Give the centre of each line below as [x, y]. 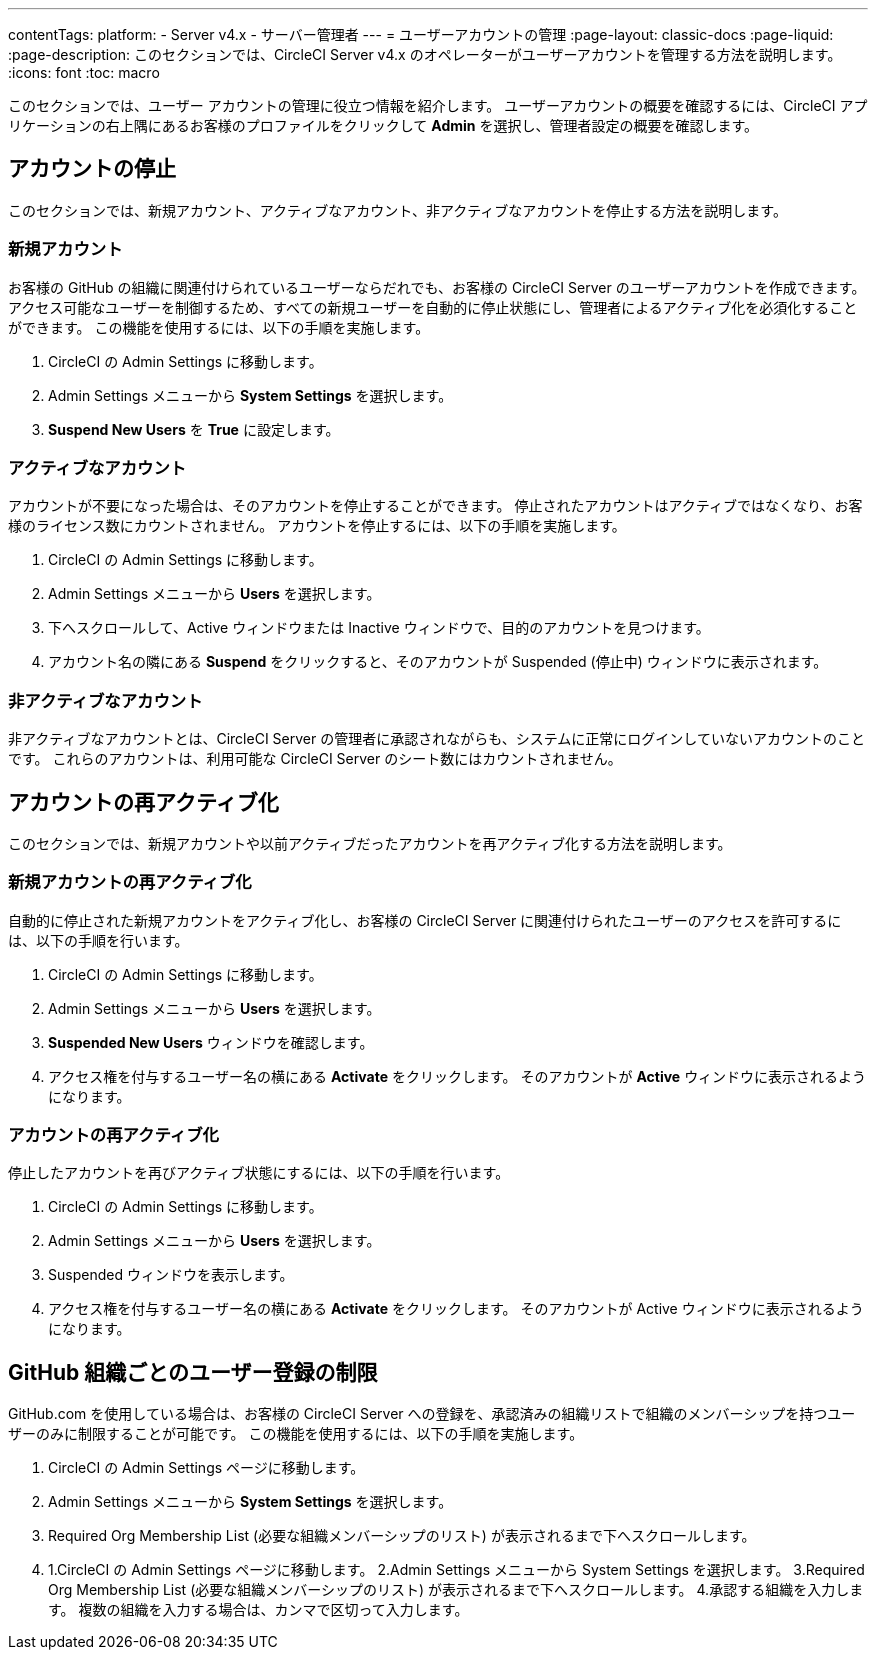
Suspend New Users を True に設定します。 [194, 429]
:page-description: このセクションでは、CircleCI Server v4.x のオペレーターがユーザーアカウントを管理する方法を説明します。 [425, 54]
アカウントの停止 [92, 169]
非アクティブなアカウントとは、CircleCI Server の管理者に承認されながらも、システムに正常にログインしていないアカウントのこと [436, 739]
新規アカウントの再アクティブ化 [130, 882]
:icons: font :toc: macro [84, 72]
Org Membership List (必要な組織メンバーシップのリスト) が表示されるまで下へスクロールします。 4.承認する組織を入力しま [456, 1590]
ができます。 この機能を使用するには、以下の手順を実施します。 [219, 327]
